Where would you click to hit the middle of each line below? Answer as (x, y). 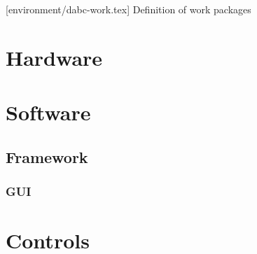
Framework (47, 156)
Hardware (54, 57)
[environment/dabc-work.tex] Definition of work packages (128, 9)
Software (48, 112)
